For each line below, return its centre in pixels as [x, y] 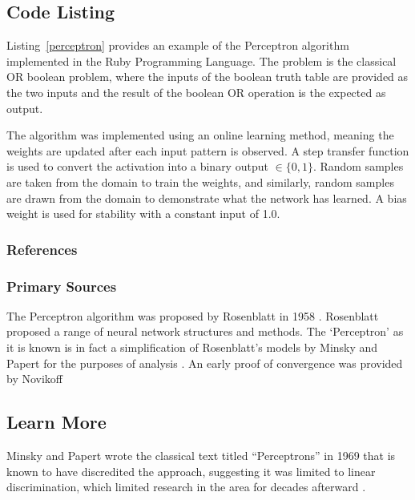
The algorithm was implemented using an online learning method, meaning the [200, 135]
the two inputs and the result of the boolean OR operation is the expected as [196, 92]
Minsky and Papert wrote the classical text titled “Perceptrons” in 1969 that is [201, 455]
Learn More [56, 422]
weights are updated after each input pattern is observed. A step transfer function [208, 150]
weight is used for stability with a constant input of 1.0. [143, 214]
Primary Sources [62, 286]
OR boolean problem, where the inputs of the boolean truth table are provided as [207, 77]
